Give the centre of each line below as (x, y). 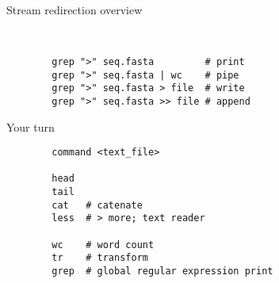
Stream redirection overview (75, 10)
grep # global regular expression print (162, 272)
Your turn (31, 126)
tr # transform (100, 258)
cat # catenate (97, 205)
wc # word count (103, 245)
